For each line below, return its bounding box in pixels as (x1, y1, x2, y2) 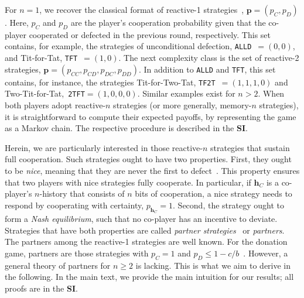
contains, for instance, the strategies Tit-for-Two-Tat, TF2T (5, 76, 216, 88)
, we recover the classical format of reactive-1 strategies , (39, 4, 244, 15)
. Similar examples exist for (137, 87, 235, 100)
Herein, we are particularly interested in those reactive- (5, 141, 203, 153)
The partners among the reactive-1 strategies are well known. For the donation (5, 235, 288, 248)
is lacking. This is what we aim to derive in (135, 259, 291, 271)
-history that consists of (39, 187, 125, 200)
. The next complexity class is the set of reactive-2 (118, 52, 299, 64)
